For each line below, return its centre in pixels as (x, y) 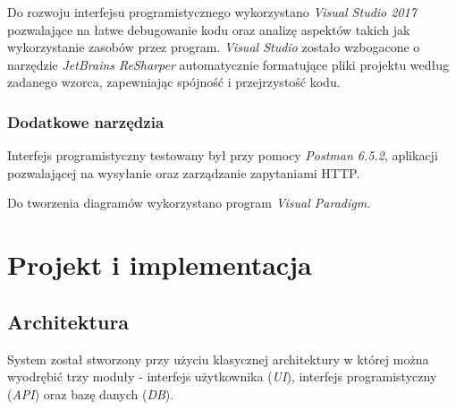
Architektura (68, 321)
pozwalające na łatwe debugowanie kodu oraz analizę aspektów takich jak (209, 29)
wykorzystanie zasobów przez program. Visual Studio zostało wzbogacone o (214, 47)
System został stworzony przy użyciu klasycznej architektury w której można (218, 359)
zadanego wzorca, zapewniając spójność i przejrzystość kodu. (174, 82)
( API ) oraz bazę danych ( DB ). (91, 393)
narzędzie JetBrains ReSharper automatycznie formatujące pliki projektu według (228, 64)
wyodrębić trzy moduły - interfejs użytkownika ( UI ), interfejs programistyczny (222, 376)
